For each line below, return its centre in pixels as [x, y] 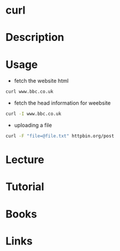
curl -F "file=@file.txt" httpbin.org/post [60, 136]
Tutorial [25, 187]
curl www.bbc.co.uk [30, 92]
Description [35, 38]
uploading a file [33, 125]
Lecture [25, 160]
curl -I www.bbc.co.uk [33, 114]
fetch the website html [41, 81]
